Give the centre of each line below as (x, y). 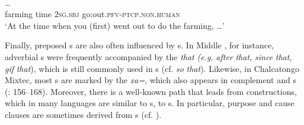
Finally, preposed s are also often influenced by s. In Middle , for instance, (140, 45)
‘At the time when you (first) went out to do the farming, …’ (115, 25)
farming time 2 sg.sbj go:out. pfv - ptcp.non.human (92, 14)
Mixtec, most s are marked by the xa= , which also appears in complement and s (151, 80)
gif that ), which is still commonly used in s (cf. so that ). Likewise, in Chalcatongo (152, 68)
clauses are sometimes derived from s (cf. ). (83, 114)
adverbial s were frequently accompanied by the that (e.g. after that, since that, (148, 56)
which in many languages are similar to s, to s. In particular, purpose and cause (150, 103)
